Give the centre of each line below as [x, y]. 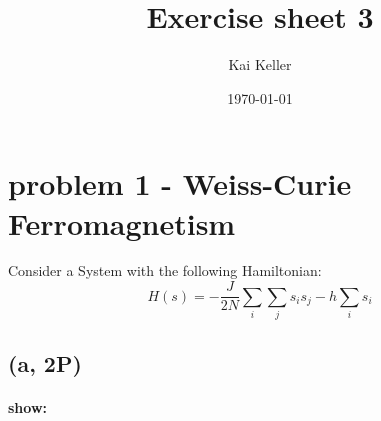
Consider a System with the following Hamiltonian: [165, 270]
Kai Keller [260, 64]
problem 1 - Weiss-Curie [180, 183]
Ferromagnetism [122, 222]
